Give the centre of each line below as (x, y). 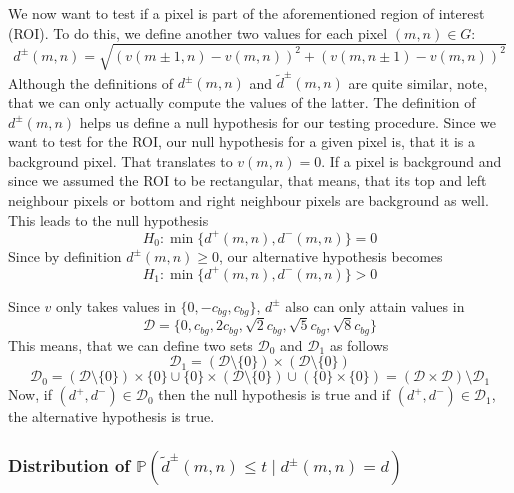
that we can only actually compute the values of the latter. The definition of (242, 102)
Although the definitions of (91, 82)
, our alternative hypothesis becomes (331, 255)
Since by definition (65, 255)
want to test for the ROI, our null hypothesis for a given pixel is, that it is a (241, 141)
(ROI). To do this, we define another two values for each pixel (198, 32)
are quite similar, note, (418, 82)
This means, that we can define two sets (130, 344)
